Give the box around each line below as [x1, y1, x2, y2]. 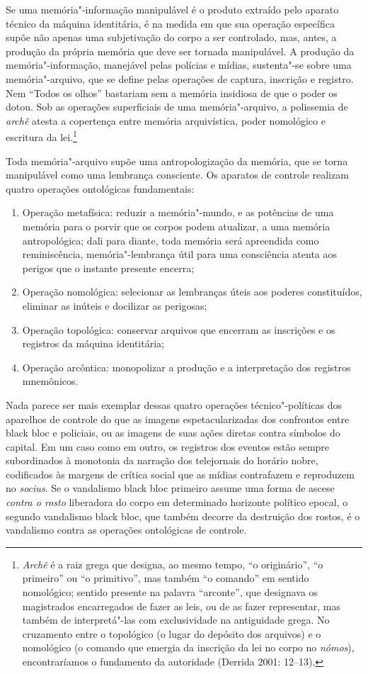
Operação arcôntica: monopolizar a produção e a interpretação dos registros [22, 359, 351, 374]
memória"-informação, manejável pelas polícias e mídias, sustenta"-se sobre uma [6, 57, 352, 72]
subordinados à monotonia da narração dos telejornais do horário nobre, [6, 453, 318, 468]
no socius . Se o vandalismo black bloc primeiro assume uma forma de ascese [6, 481, 335, 495]
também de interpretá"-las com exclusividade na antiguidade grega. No [22, 612, 330, 627]
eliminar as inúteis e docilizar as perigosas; [22, 298, 207, 313]
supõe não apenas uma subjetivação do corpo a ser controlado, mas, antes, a [6, 30, 337, 45]
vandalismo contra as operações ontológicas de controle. [6, 522, 247, 537]
